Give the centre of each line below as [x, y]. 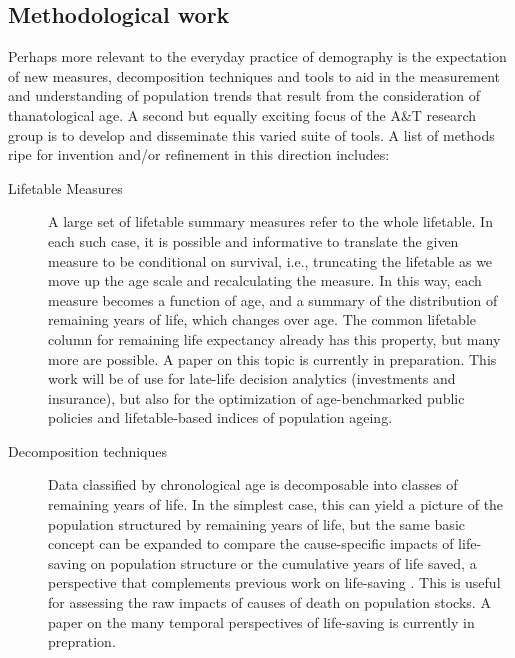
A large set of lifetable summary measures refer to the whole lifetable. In [270, 221]
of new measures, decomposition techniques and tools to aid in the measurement [254, 75]
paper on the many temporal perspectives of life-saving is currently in [261, 621]
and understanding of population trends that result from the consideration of [244, 95]
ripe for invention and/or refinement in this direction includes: [199, 154]
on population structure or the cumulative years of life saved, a [283, 562]
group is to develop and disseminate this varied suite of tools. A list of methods [251, 134]
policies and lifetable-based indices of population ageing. [220, 417]
